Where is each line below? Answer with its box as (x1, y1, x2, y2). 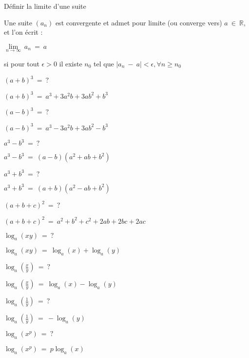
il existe (59, 59, 82, 68)
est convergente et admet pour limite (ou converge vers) (55, 17, 222, 27)
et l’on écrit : (4, 27, 43, 37)
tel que (94, 59, 114, 68)
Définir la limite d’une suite (4, 1, 86, 11)
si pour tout (4, 59, 39, 68)
